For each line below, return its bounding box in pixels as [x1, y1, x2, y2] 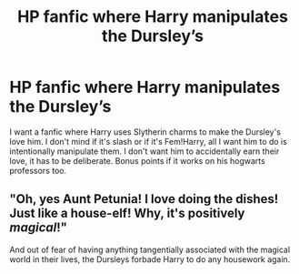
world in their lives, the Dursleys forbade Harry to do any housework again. [9, 253, 291, 265]
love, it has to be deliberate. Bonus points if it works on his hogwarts [9, 155, 265, 166]
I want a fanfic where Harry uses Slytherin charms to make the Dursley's [9, 126, 282, 137]
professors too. [9, 165, 66, 176]
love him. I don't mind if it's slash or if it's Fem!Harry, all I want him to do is [9, 136, 288, 147]
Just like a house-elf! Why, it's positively [9, 206, 245, 221]
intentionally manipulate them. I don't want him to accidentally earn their [9, 146, 280, 157]
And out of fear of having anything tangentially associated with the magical [9, 244, 291, 255]
